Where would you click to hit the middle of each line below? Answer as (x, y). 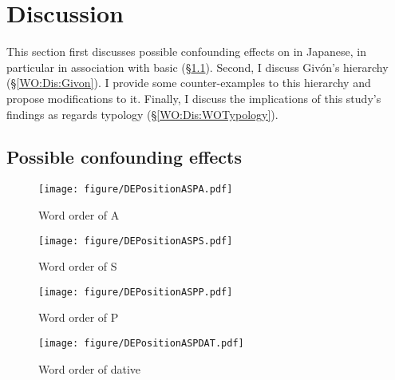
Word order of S (78, 266)
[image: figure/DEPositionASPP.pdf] (136, 292)
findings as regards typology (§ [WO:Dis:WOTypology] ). (142, 114)
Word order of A (79, 214)
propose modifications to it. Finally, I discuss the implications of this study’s (194, 98)
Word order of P (79, 317)
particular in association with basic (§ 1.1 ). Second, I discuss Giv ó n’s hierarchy (197, 67)
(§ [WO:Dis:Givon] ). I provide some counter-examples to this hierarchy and (189, 83)
